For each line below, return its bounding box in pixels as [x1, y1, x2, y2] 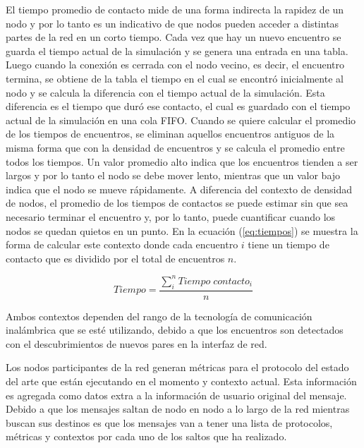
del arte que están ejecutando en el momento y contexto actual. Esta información [6, 373, 357, 388]
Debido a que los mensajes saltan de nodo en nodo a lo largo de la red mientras [6, 401, 350, 416]
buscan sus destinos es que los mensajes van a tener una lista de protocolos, [6, 415, 333, 430]
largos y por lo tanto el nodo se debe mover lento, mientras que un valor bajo [6, 168, 341, 183]
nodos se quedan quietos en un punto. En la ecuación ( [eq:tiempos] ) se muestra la [6, 223, 358, 238]
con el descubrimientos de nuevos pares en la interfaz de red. [6, 336, 267, 351]
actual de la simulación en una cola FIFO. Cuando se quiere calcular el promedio [6, 112, 356, 127]
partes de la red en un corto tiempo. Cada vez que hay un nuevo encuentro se [6, 30, 341, 44]
